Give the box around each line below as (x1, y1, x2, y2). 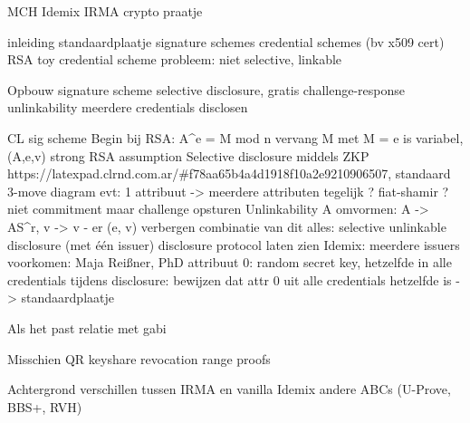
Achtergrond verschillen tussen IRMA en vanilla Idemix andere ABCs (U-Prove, (7, 380, 451, 399)
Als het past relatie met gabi (7, 318, 167, 337)
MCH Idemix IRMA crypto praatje (7, 2, 203, 20)
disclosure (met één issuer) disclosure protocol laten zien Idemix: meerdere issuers (7, 235, 460, 254)
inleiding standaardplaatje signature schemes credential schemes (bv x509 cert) (7, 32, 445, 51)
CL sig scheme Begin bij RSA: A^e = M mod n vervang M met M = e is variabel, (7, 128, 464, 147)
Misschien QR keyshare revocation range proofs (7, 349, 271, 368)
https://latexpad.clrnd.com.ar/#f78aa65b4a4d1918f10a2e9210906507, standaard (7, 164, 451, 183)
